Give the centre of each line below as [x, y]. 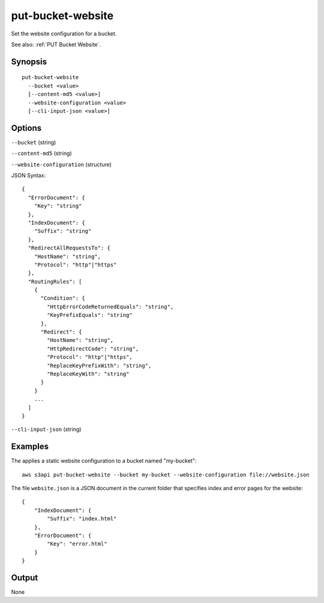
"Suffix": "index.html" [82, 519]
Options [26, 128]
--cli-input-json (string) [46, 430]
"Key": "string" [58, 206]
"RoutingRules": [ [55, 281]
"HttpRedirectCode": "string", [93, 349]
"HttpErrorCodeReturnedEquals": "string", [110, 307]
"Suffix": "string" [63, 231]
